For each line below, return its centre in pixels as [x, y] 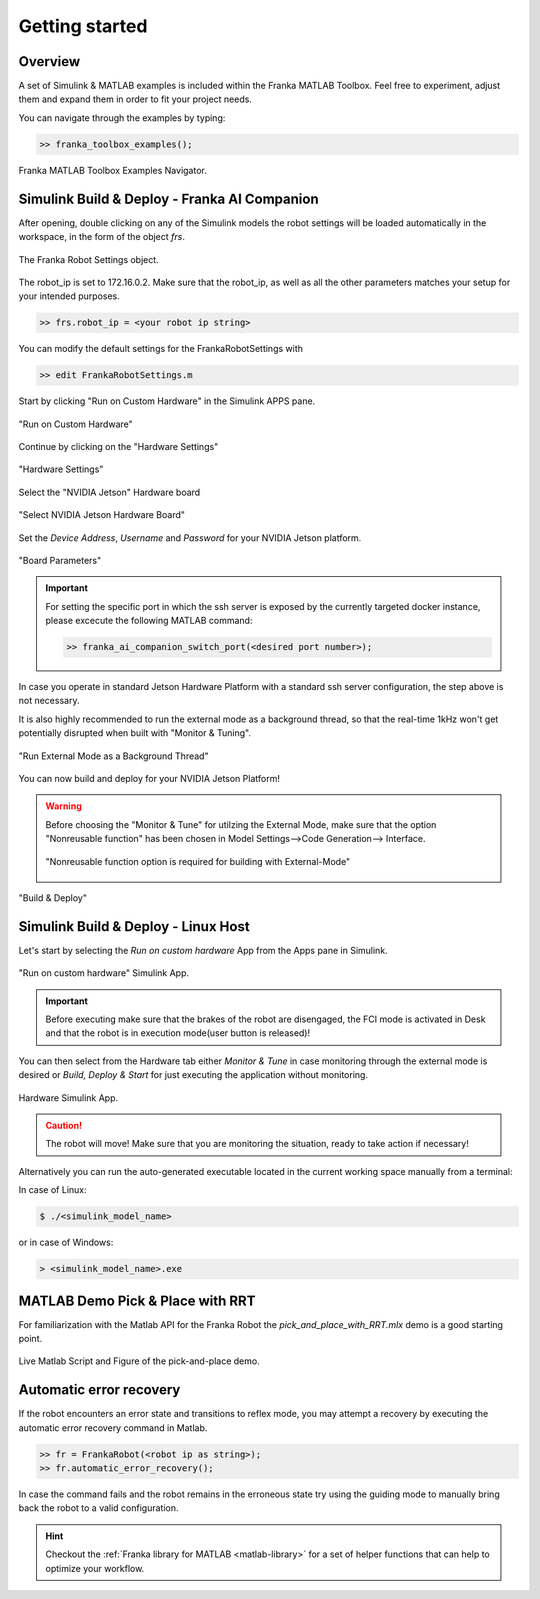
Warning [63, 806]
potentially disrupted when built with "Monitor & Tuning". [135, 733]
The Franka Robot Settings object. [88, 259]
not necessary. [49, 701]
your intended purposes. [69, 296]
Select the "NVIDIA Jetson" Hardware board [109, 492]
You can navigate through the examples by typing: [122, 117]
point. [30, 1339]
